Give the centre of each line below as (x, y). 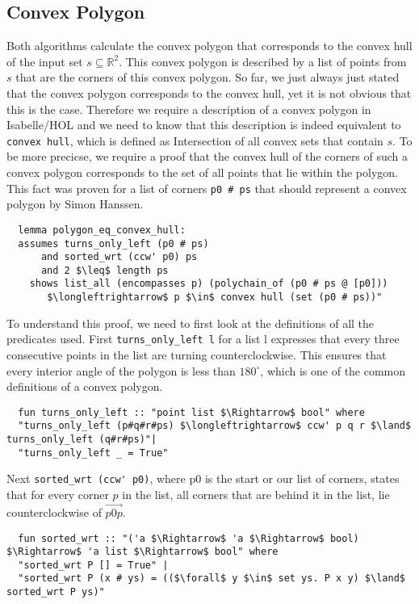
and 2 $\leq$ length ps (105, 270)
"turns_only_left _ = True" (93, 453)
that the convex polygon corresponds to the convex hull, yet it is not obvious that (209, 92)
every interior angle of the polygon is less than (121, 370)
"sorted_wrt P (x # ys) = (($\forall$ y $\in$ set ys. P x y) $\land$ (212, 579)
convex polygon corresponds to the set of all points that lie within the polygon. (202, 172)
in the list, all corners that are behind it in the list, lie (256, 495)
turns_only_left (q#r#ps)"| (82, 440)
